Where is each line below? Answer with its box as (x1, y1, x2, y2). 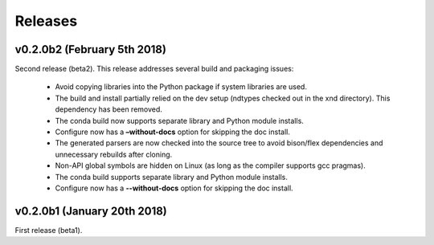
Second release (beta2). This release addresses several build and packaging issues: (14, 64, 294, 74)
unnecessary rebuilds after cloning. (55, 149, 173, 159)
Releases (14, 12, 78, 30)
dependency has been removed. (55, 104, 162, 114)
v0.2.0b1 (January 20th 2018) (14, 204, 168, 218)
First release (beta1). (14, 225, 83, 235)
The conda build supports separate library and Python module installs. (55, 172, 289, 182)
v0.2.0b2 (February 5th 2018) (14, 43, 166, 56)
